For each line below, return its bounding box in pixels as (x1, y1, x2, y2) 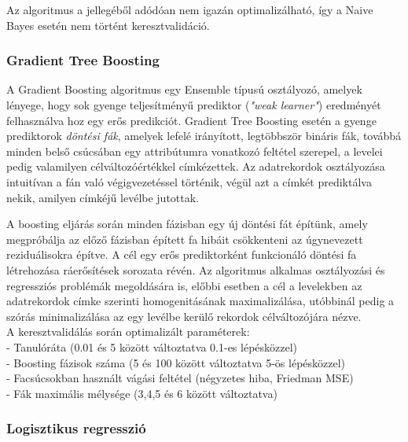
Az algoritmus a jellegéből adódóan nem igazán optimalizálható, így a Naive (6, 2, 373, 17)
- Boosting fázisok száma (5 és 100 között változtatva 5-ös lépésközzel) (6, 354, 346, 370)
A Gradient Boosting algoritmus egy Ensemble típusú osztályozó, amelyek (6, 81, 362, 98)
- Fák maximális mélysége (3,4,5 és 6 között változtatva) (6, 385, 278, 401)
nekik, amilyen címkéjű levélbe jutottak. (6, 189, 200, 205)
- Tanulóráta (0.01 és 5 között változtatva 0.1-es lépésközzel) (6, 338, 298, 355)
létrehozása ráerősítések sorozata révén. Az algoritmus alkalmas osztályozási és (6, 261, 385, 278)
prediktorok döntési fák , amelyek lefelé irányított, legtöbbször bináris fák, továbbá (6, 127, 402, 144)
